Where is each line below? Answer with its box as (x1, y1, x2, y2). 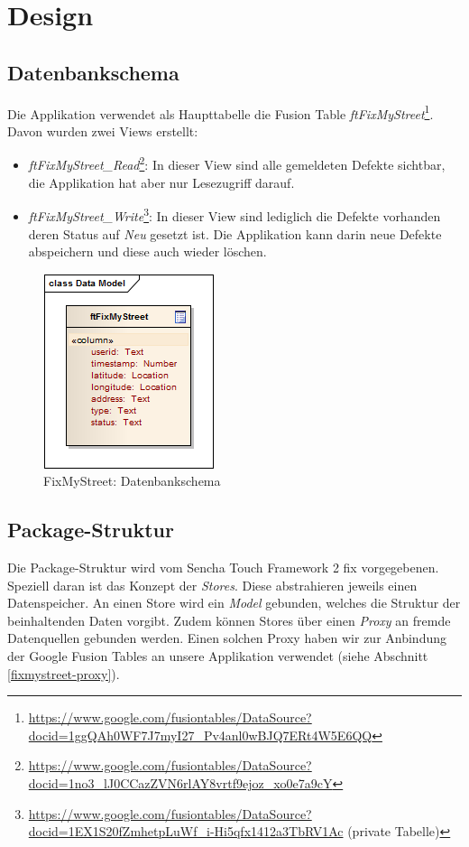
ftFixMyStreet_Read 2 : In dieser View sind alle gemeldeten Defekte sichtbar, (28, 153, 446, 174)
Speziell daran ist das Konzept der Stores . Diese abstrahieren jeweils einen (7, 575, 418, 594)
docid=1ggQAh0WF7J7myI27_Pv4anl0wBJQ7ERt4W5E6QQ (28, 725, 372, 744)
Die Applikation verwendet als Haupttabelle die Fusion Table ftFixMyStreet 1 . (7, 101, 434, 123)
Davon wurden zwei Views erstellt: (7, 121, 198, 140)
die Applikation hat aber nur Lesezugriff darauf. (28, 172, 295, 191)
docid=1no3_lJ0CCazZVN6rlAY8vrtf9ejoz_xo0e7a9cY (28, 774, 333, 793)
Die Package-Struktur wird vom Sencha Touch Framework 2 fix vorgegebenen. (7, 558, 439, 577)
